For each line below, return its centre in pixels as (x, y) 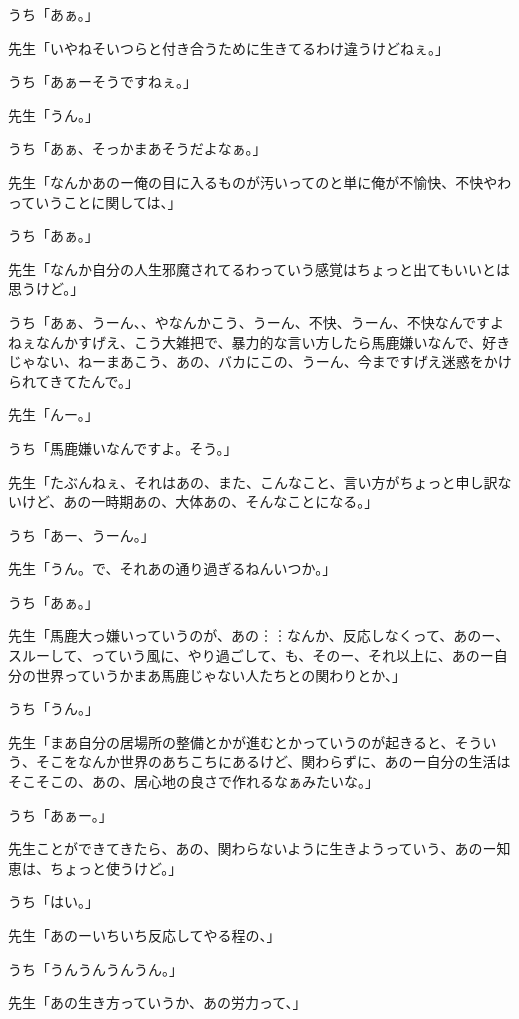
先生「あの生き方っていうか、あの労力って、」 (157, 1002)
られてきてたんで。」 (73, 380)
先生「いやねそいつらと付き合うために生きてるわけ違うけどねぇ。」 (228, 47)
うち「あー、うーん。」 (81, 534)
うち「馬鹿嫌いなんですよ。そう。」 (123, 447)
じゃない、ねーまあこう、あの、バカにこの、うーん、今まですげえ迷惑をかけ (260, 361)
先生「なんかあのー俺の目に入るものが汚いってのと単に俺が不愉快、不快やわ (260, 181)
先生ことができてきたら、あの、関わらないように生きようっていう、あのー (252, 848)
